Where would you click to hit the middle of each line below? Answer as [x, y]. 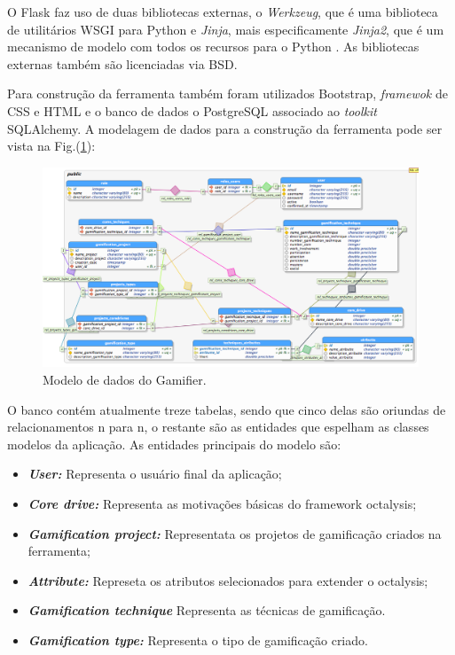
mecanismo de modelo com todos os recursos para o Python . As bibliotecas [213, 47]
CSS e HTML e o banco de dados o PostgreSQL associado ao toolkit [192, 110]
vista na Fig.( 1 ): [51, 146]
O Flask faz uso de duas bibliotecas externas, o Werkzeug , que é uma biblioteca [223, 12]
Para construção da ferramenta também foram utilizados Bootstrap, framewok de [227, 94]
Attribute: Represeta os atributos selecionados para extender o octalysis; [228, 580]
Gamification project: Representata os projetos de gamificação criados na [235, 533]
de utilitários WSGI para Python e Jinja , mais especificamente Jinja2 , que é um [226, 29]
